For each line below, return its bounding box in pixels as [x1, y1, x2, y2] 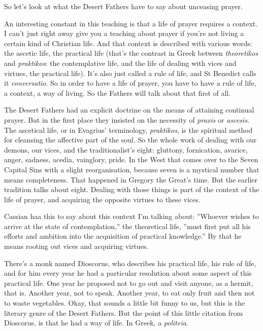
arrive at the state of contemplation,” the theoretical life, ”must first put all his [4, 220, 251, 231]
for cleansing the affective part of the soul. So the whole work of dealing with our [4, 134, 257, 145]
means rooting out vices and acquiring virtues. [4, 241, 149, 251]
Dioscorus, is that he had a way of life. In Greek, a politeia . [4, 317, 188, 328]
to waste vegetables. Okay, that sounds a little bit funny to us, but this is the [4, 298, 245, 308]
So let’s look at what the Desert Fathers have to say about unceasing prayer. [4, 1, 243, 11]
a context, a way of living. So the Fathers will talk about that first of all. [4, 87, 231, 98]
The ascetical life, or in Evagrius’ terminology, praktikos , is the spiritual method [4, 124, 253, 135]
